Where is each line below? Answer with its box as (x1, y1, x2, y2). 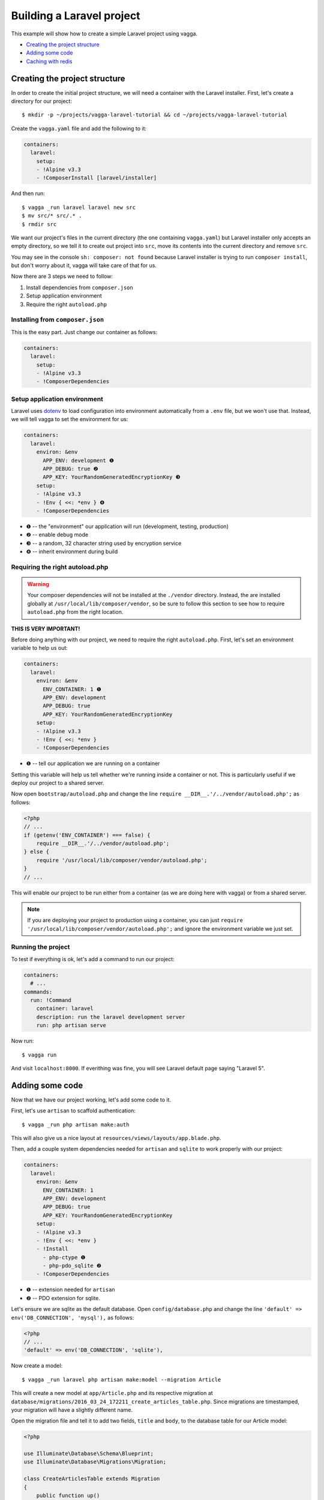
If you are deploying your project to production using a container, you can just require (27, 917, 243, 924)
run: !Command (30, 997, 72, 1003)
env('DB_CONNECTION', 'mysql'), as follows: (11, 1314, 134, 1321)
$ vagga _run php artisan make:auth (22, 1121, 130, 1128)
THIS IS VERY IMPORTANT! (11, 625, 80, 632)
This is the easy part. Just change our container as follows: (11, 328, 158, 335)
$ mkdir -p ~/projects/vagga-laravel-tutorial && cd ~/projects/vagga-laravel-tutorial (22, 112, 288, 118)
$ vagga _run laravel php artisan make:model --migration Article (22, 1376, 221, 1383)
